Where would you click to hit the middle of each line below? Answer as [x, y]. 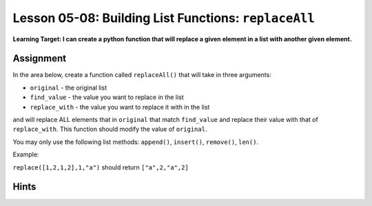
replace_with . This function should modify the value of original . [110, 129]
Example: [26, 154]
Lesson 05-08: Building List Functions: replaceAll [164, 18]
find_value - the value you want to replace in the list [107, 97]
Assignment [40, 59]
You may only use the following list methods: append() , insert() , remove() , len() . [135, 142]
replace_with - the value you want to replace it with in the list [120, 107]
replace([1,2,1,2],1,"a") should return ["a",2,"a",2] [101, 167]
